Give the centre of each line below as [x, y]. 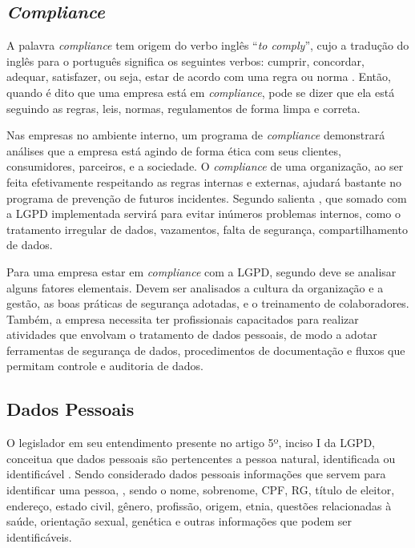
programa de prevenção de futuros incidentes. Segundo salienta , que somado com [207, 197]
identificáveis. [39, 536]
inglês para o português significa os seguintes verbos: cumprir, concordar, [185, 60]
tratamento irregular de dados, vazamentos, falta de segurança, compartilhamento [207, 229]
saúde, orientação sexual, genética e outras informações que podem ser [179, 521]
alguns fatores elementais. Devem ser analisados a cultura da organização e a [195, 287]
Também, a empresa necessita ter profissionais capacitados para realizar [183, 318]
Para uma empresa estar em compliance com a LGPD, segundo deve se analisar [201, 271]
